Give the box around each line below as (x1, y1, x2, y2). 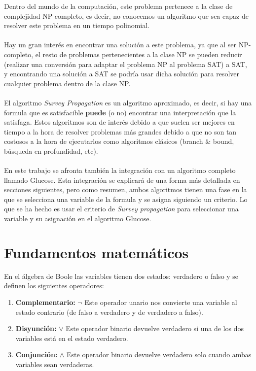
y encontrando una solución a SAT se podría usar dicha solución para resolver (4, 68, 240, 79)
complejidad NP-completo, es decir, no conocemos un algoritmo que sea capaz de (4, 10, 249, 21)
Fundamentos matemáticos (4, 242, 189, 262)
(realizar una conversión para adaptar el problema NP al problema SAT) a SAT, (4, 59, 247, 69)
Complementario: (15, 297, 75, 307)
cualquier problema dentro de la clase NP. (4, 78, 131, 88)
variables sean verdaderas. (15, 359, 94, 369)
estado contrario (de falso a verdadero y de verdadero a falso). (15, 306, 203, 317)
